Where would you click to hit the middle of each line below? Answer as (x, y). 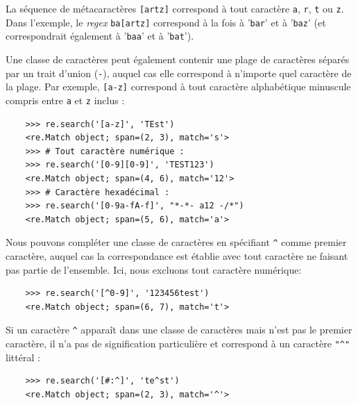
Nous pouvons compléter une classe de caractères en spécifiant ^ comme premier (176, 242)
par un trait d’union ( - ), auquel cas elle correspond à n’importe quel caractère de (179, 73)
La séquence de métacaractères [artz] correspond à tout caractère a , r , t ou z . (175, 8)
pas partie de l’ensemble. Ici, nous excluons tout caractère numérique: (154, 269)
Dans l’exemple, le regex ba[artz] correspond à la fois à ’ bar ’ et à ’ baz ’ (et (166, 22)
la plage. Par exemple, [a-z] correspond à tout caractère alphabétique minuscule (178, 86)
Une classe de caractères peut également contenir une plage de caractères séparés (178, 59)
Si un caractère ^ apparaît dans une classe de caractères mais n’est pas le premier (179, 330)
